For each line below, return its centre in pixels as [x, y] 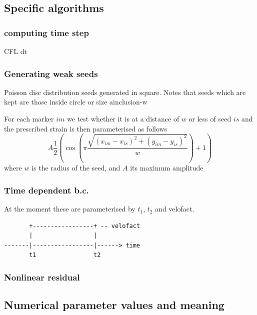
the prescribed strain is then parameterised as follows [86, 128]
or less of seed [210, 118]
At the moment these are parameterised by [70, 209]
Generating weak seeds [51, 73]
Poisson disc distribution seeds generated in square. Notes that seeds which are [125, 92]
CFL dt [15, 51]
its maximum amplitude [167, 168]
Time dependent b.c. [46, 190]
